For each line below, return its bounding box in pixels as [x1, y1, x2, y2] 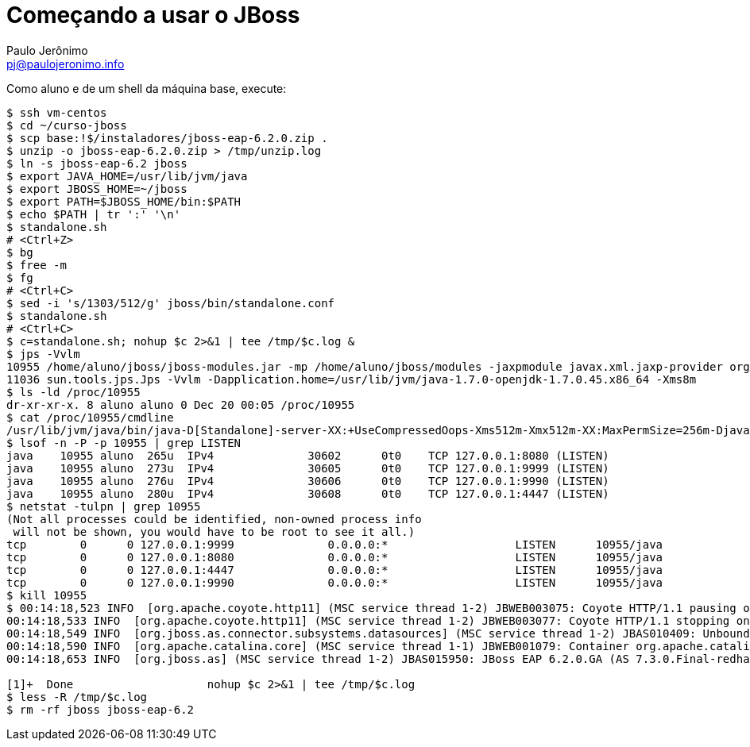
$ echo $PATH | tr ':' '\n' [6, 207, 181, 221]
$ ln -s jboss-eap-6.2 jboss [6, 156, 187, 170]
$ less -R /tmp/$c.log [6, 690, 148, 703]
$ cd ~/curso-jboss [6, 118, 127, 132]
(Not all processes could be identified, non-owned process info [6, 512, 422, 526]
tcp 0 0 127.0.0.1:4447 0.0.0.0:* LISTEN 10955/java [6, 563, 663, 576]
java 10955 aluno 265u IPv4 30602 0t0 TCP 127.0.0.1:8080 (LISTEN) [6, 449, 609, 462]
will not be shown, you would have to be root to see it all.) [13, 525, 416, 538]
